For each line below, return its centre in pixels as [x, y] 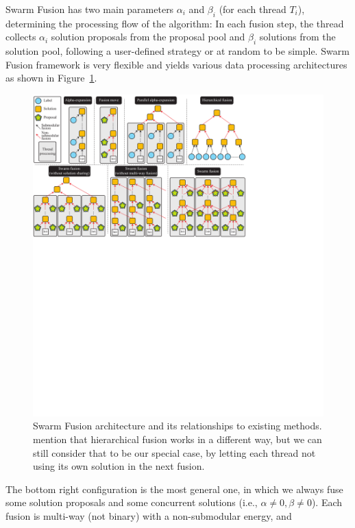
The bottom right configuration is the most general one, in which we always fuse [174, 489]
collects [21, 37]
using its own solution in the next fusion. [119, 466]
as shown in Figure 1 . [51, 78]
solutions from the [297, 37]
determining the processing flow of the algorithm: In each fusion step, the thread [175, 23]
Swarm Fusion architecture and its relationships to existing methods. [177, 426]
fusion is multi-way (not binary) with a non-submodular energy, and [149, 516]
